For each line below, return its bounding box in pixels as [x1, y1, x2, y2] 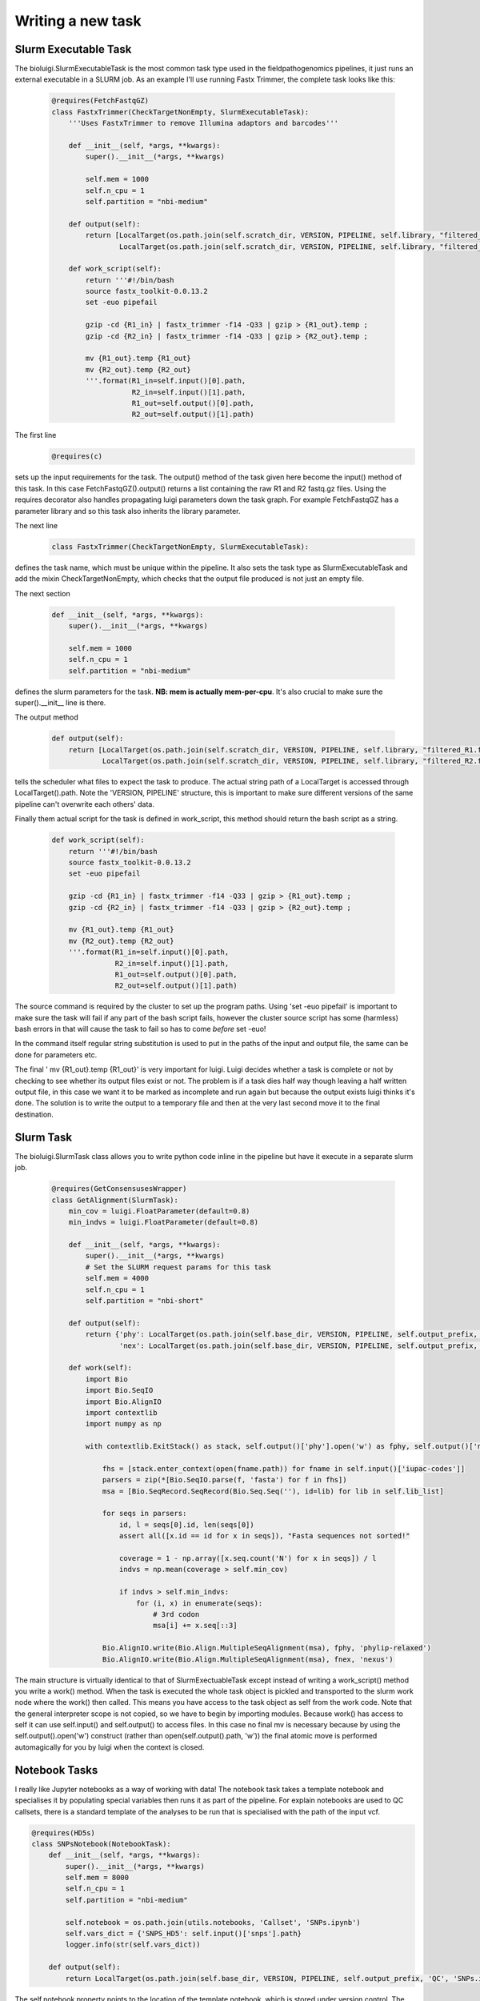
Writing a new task [14, 12, 142, 30]
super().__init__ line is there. [14, 697, 106, 708]
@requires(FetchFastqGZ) [51, 96, 150, 106]
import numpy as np [85, 1419, 162, 1429]
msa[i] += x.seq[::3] [152, 1621, 238, 1630]
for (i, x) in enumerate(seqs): [136, 1598, 263, 1608]
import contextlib [85, 1408, 158, 1417]
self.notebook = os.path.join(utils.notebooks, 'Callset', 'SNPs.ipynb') [65, 1918, 362, 1927]
